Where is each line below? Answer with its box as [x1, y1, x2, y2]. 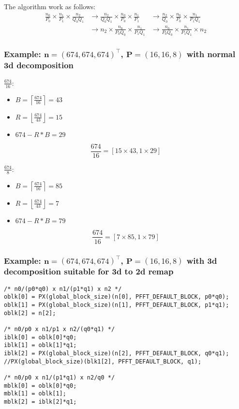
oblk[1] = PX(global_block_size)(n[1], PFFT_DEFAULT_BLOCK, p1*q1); [4, 302, 229, 309]
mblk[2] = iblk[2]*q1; [4, 398, 77, 405]
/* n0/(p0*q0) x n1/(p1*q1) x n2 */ [4, 285, 122, 292]
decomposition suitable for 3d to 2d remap [4, 265, 174, 277]
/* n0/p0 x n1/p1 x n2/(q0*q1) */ [4, 326, 115, 333]
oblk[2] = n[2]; [4, 309, 56, 317]
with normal [186, 47, 236, 60]
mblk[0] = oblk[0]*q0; [4, 382, 77, 389]
